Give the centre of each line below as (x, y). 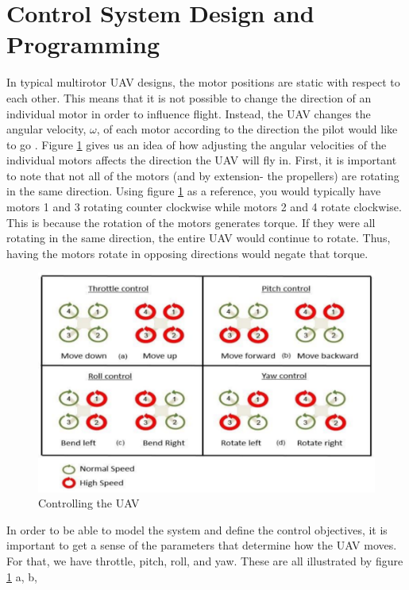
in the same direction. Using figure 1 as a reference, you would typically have (194, 191)
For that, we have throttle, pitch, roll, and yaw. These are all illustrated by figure (205, 561)
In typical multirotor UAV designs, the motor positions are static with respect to (203, 82)
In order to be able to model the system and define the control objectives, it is (197, 529)
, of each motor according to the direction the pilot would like (247, 129)
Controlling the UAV (89, 503)
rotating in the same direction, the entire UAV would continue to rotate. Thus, (199, 238)
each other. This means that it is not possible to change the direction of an (189, 97)
